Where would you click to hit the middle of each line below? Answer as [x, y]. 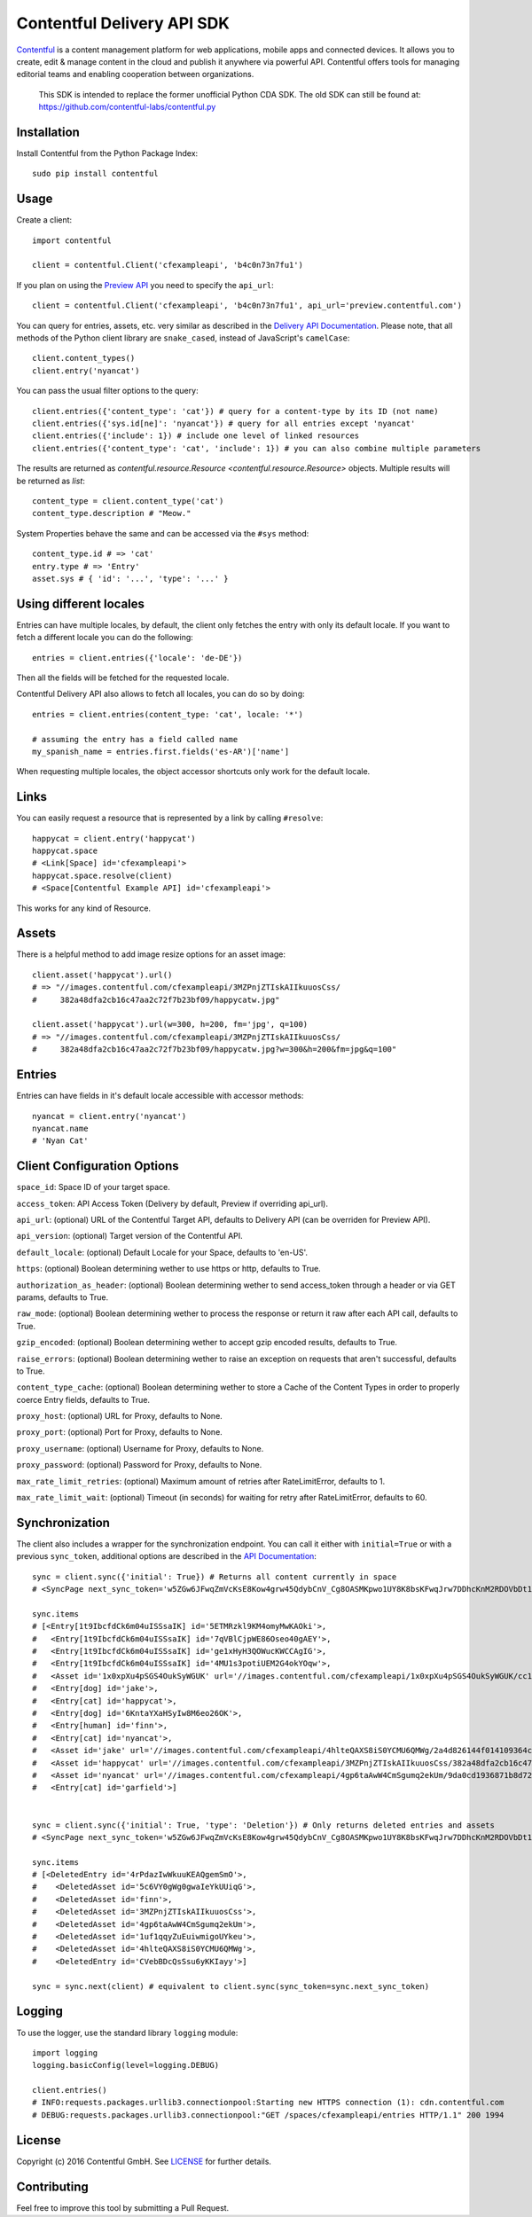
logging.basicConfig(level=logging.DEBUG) [126, 2065]
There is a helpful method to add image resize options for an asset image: [151, 954]
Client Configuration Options [98, 1166]
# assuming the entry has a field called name [135, 739]
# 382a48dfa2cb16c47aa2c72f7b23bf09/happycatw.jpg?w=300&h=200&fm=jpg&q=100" [215, 1050]
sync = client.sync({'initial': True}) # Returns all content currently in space [215, 1577]
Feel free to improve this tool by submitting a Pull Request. [123, 2207]
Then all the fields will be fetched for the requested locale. [123, 678]
